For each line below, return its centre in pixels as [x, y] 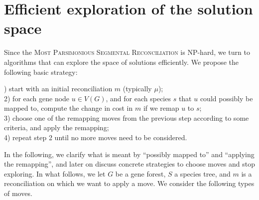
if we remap [161, 108]
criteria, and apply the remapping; [57, 127]
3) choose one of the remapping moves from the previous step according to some [127, 117]
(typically [137, 89]
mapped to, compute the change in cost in [68, 108]
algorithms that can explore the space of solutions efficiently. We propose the [122, 62]
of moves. [18, 193]
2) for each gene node [37, 98]
